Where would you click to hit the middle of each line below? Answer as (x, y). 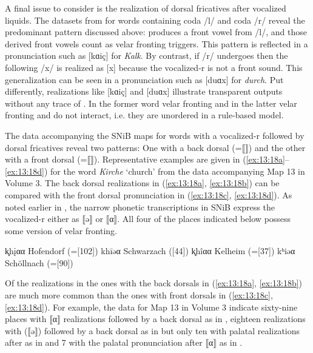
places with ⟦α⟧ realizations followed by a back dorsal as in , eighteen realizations (155, 319)
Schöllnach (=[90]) (39, 262)
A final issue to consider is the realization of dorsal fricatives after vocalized (146, 8)
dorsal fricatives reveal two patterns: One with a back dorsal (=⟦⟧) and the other (155, 147)
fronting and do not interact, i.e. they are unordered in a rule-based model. (144, 115)
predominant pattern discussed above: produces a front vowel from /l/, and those (156, 32)
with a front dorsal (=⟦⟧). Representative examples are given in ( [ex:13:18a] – (147, 159)
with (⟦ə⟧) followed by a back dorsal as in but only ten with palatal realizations (153, 330)
